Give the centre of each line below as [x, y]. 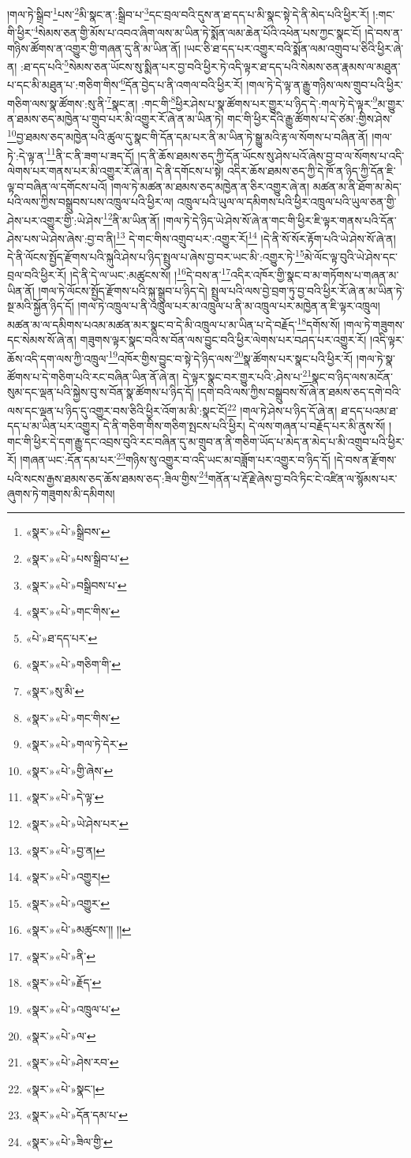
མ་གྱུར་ [391, 103]
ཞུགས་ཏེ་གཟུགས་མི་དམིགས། [61, 493]
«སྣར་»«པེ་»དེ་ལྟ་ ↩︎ [65, 797]
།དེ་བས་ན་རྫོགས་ [365, 459]
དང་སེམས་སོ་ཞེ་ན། [42, 340]
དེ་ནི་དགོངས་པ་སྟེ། [190, 170]
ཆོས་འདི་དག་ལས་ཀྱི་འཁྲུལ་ [58, 358]
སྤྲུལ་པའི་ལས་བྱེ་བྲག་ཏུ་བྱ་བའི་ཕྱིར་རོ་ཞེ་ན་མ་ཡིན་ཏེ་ [308, 290]
